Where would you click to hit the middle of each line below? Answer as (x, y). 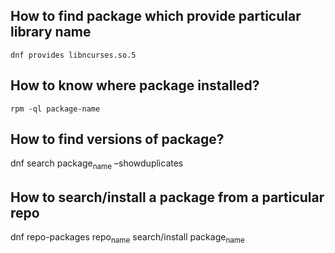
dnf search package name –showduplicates (97, 164)
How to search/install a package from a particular (167, 197)
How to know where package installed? (135, 85)
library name (51, 32)
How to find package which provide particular (156, 16)
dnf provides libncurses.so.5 (73, 55)
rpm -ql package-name (55, 109)
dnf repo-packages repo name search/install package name (127, 238)
